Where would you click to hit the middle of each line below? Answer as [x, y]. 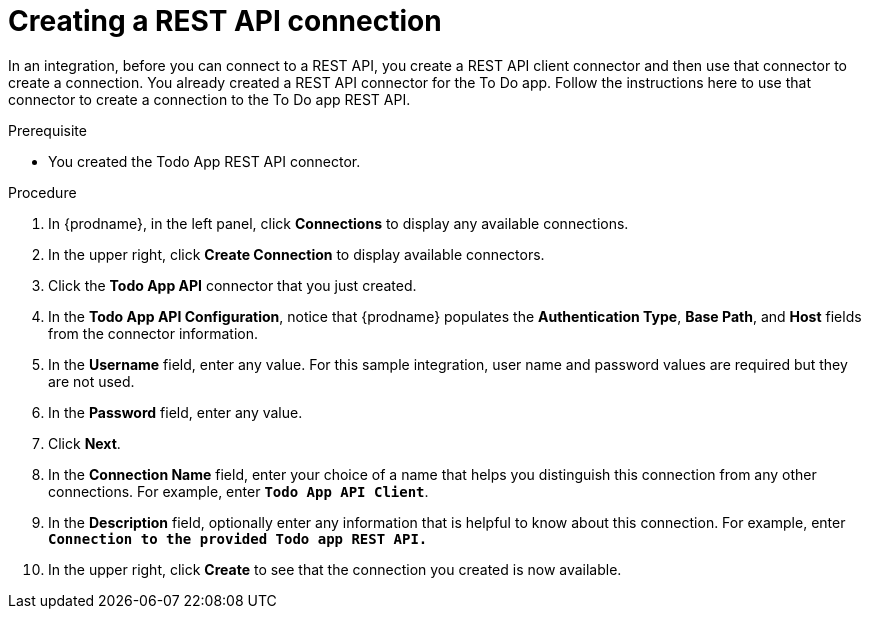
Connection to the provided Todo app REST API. [238, 538]
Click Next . [84, 443]
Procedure [42, 192]
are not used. [91, 381]
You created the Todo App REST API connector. [204, 161]
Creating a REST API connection [225, 21]
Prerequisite [47, 130]
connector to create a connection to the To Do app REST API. [209, 99]
